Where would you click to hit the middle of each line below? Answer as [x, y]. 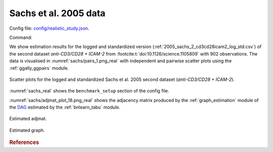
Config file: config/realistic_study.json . [49, 28]
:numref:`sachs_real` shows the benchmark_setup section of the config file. [89, 91]
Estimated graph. [27, 130]
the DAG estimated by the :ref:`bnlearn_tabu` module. [65, 107]
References [24, 142]
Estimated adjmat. [28, 119]
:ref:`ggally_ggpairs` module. [39, 68]
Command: [21, 37]
